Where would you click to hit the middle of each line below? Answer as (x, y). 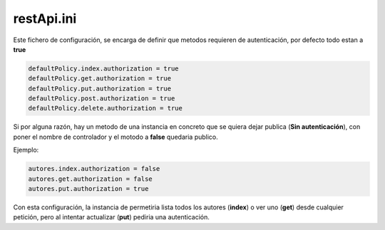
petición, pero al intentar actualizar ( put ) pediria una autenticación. (111, 217)
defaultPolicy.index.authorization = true (103, 68)
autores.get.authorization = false (90, 179)
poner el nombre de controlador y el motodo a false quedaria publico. (116, 137)
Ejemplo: (26, 150)
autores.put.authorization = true (88, 189)
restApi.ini (45, 19)
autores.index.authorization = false (94, 169)
